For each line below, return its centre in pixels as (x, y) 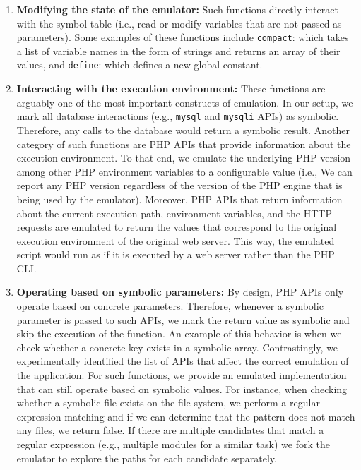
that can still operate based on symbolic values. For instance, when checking (182, 388)
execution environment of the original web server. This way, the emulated (176, 240)
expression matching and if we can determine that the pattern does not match (186, 416)
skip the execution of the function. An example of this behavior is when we (179, 333)
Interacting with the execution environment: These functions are (171, 89)
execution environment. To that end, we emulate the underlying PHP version (184, 158)
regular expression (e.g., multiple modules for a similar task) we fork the (173, 444)
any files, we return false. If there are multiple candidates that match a (170, 430)
